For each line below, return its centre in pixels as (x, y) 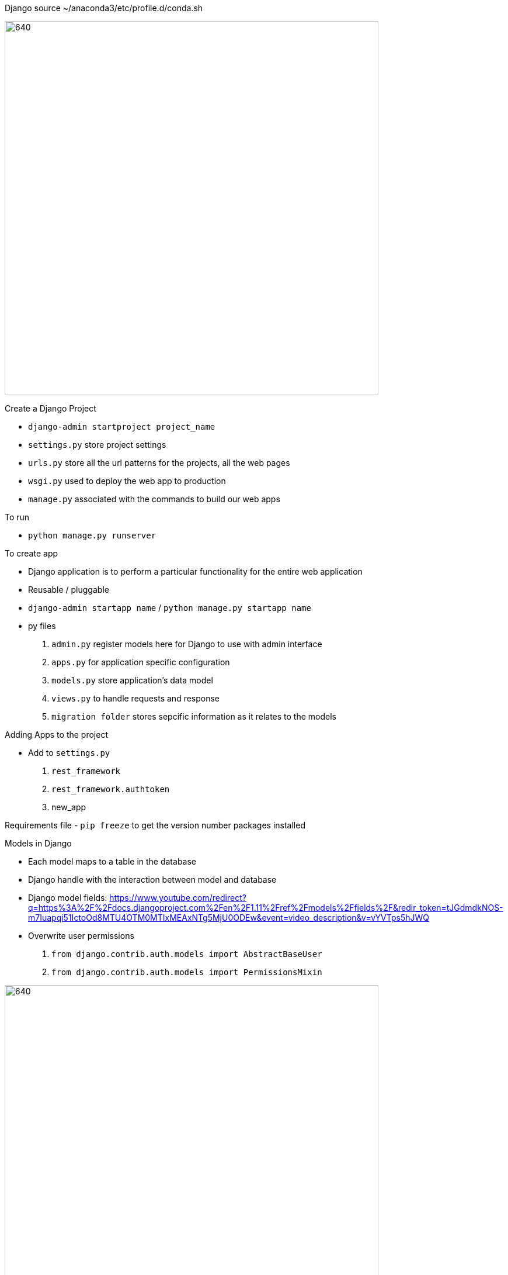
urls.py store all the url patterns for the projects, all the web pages (159, 463)
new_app (69, 807)
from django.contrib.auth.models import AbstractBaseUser (187, 954)
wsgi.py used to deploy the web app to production (127, 481)
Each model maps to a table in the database (112, 861)
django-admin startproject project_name (122, 427)
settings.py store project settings (97, 445)
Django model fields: (68, 898)
